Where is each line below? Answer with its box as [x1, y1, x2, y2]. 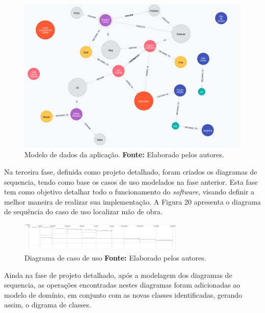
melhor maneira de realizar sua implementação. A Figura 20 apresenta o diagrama [4, 196, 261, 207]
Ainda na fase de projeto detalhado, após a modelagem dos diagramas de [4, 269, 232, 280]
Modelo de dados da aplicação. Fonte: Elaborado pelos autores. [24, 149, 224, 160]
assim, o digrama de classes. [4, 299, 91, 310]
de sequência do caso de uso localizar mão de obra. [4, 206, 163, 217]
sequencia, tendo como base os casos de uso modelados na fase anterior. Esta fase [4, 176, 258, 187]
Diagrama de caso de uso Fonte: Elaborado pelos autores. [24, 252, 206, 263]
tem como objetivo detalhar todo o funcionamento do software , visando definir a [4, 186, 255, 197]
